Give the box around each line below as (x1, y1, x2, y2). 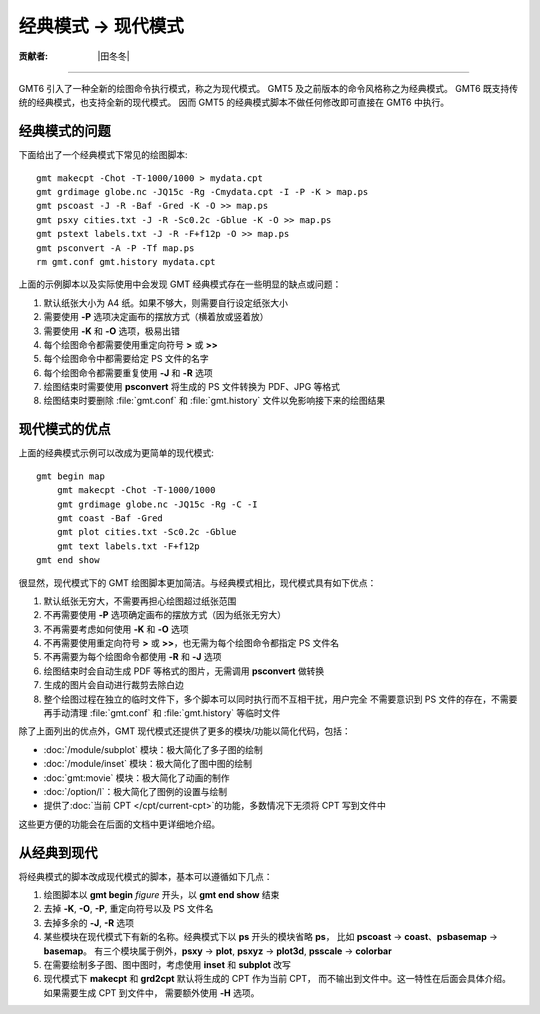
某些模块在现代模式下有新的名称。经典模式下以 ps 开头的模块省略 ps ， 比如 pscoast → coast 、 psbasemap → (43, 931, 499, 943)
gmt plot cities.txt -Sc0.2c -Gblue (56, 526, 237, 538)
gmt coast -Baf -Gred (56, 512, 164, 524)
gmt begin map (36, 470, 105, 482)
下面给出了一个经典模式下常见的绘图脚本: (18, 149, 189, 161)
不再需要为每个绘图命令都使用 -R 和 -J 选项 (43, 651, 222, 663)
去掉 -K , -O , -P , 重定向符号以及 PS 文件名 (43, 903, 214, 915)
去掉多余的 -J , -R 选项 (43, 916, 135, 929)
